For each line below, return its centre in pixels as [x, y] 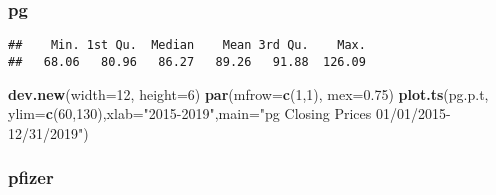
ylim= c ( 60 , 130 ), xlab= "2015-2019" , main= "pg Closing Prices [190, 113]
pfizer [31, 177]
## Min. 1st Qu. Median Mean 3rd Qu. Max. [187, 45]
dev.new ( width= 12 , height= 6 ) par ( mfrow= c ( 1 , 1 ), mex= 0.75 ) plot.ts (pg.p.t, [248, 93]
